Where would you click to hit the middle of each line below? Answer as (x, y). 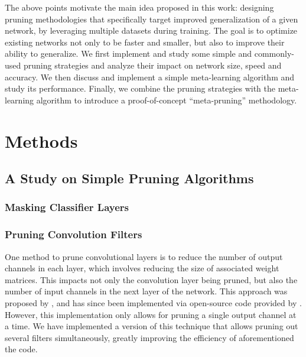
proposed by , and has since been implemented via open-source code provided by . (153, 302)
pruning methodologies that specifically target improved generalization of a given (152, 19)
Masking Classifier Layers (67, 207)
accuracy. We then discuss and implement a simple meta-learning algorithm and (150, 77)
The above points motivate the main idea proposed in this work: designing (139, 7)
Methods (41, 140)
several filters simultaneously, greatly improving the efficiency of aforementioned (149, 337)
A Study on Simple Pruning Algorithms (129, 178)
